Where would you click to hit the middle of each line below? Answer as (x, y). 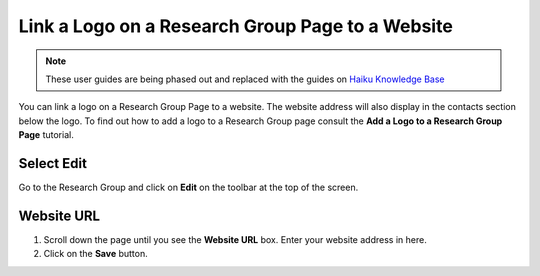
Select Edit (52, 163)
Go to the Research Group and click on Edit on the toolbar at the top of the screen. (188, 187)
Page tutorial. (46, 135)
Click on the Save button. (96, 254)
